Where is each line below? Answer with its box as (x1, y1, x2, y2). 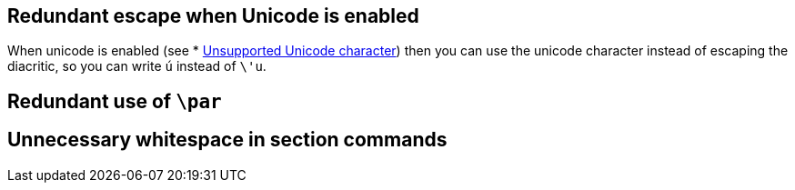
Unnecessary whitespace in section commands (7, 128, 448, 152)
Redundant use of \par (7, 89, 222, 113)
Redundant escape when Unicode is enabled (7, 5, 419, 27)
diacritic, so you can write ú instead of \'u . (7, 58, 267, 75)
